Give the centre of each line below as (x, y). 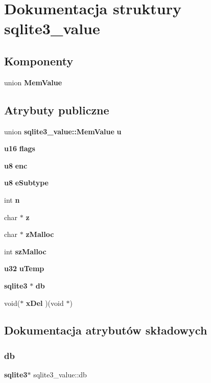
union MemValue (33, 82)
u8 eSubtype (26, 183)
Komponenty (39, 61)
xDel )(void (45, 303)
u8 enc (16, 165)
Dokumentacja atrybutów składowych (106, 330)
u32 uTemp (24, 268)
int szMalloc (25, 251)
